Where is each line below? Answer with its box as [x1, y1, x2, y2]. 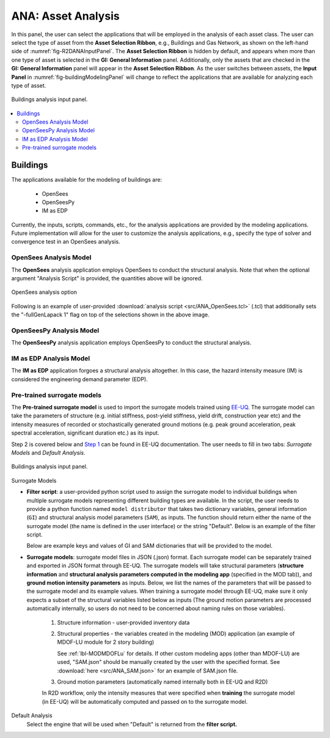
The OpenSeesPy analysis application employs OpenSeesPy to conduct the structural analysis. [11, 339, 252, 346]
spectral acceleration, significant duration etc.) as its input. [11, 429, 159, 437]
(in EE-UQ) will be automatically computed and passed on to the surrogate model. [42, 698, 248, 705]
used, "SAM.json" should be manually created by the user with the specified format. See [57, 658, 280, 666]
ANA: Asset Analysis [11, 9, 120, 23]
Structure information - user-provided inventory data [57, 619, 190, 626]
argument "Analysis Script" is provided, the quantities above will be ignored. [11, 275, 203, 282]
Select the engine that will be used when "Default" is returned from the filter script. [26, 720, 238, 728]
